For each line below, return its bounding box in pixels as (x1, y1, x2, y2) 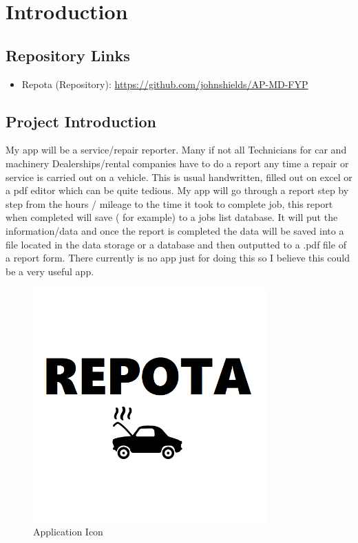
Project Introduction (6, 110, 156, 131)
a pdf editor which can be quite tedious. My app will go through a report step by (6, 183, 349, 198)
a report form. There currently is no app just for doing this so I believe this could (6, 251, 350, 265)
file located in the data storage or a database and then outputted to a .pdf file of (6, 237, 346, 251)
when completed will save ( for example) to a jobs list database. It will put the (6, 210, 338, 224)
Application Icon (33, 524, 103, 539)
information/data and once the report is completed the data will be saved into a (6, 223, 344, 237)
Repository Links (6, 44, 130, 65)
